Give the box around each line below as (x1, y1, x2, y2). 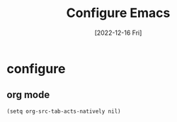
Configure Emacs (66, 5, 171, 21)
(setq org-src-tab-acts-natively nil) (6, 108, 121, 115)
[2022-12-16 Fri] (94, 28, 142, 37)
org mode (6, 89, 50, 101)
